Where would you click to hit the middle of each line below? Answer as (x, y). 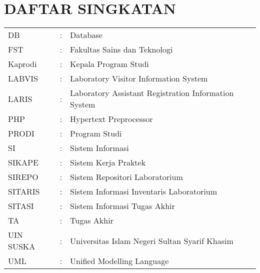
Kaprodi (22, 64)
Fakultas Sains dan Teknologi (121, 49)
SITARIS (24, 191)
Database (86, 35)
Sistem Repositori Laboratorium (126, 177)
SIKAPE (23, 162)
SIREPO (23, 177)
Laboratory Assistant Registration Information (152, 93)
